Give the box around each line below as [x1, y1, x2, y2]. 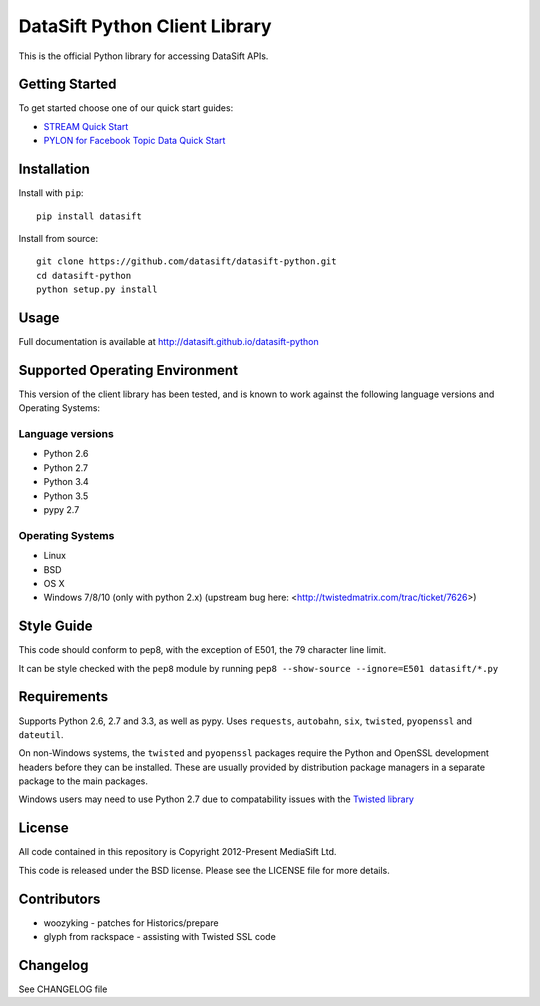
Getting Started [18, 76, 117, 93]
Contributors [18, 890, 101, 907]
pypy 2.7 [43, 504, 80, 515]
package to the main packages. [18, 775, 149, 787]
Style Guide [18, 618, 94, 635]
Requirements [18, 688, 109, 705]
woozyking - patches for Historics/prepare [43, 916, 219, 929]
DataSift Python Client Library [18, 15, 272, 37]
